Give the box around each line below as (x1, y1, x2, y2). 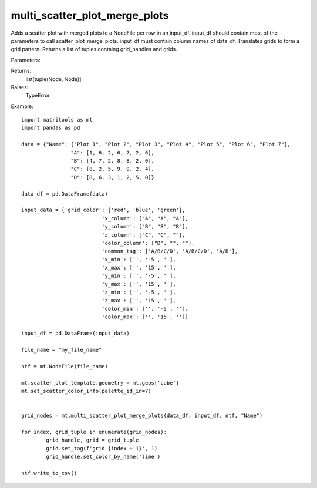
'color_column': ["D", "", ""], (102, 240, 195, 246)
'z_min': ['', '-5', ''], (102, 289, 176, 296)
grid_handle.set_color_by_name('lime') (46, 453, 161, 460)
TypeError (25, 92, 50, 99)
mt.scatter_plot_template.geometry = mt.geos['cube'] (21, 379, 179, 386)
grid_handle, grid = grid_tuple (46, 437, 139, 443)
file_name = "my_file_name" (21, 346, 102, 353)
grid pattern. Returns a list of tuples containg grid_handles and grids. (11, 46, 177, 53)
